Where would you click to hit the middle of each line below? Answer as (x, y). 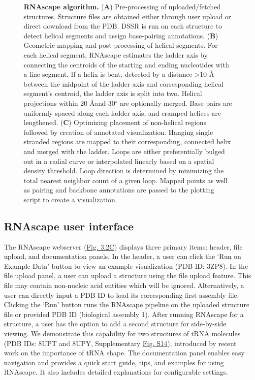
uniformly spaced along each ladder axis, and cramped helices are (122, 112)
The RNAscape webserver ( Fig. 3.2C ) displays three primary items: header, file (123, 246)
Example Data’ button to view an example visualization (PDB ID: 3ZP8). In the (126, 266)
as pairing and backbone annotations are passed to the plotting (119, 190)
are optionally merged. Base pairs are (176, 103)
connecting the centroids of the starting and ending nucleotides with (127, 64)
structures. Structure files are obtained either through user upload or (127, 16)
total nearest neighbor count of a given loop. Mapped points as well (126, 180)
